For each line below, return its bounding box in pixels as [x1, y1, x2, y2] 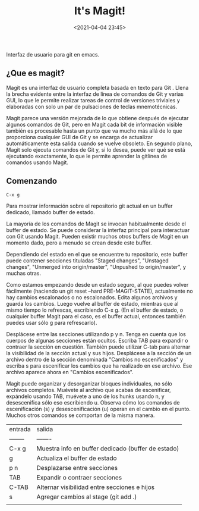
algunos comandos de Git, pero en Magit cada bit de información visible [6, 121, 182, 128]
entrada [9, 425, 31, 433]
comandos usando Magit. [6, 159, 68, 166]
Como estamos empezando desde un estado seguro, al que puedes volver [6, 281, 189, 288]
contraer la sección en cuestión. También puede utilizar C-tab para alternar [6, 343, 191, 350]
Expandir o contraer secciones [36, 473, 122, 481]
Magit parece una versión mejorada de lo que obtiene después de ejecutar [6, 114, 189, 121]
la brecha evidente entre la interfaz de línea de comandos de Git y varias [6, 90, 184, 98]
